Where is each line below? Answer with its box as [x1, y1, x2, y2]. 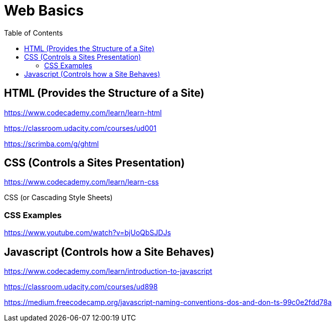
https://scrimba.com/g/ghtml [4, 139, 99, 148]
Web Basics [4, 2, 84, 19]
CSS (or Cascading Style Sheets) [4, 193, 113, 202]
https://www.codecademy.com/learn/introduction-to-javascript [4, 267, 213, 276]
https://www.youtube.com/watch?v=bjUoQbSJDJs [4, 228, 171, 237]
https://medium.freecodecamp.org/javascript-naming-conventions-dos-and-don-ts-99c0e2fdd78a [4, 298, 332, 307]
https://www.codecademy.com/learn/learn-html [4, 108, 162, 117]
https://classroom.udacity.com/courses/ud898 [4, 282, 158, 291]
